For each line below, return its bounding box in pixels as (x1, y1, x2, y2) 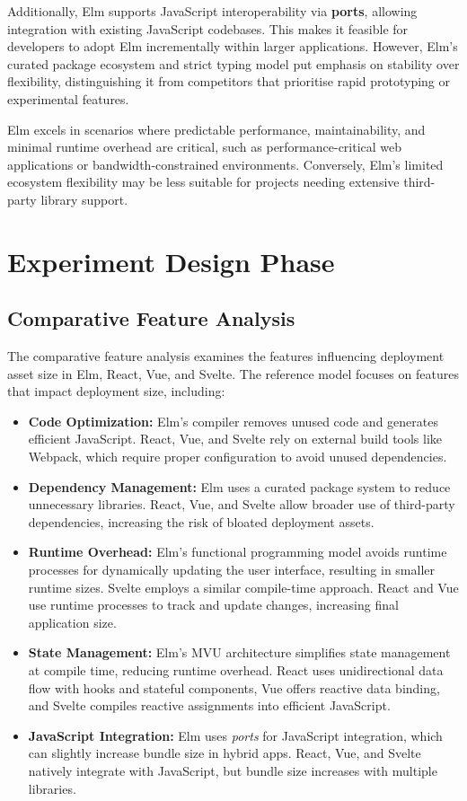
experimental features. (7, 89, 129, 108)
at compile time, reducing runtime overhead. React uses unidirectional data (28, 661, 444, 680)
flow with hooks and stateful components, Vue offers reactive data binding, (28, 678, 440, 697)
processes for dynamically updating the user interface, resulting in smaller (28, 560, 436, 579)
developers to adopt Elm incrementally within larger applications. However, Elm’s (7, 37, 458, 56)
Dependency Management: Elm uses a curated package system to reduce (28, 477, 451, 496)
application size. (28, 612, 117, 631)
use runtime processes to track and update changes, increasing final (28, 595, 399, 614)
